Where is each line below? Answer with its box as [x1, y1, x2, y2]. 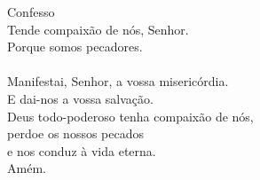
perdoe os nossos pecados [7, 124, 145, 143]
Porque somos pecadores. [7, 37, 143, 56]
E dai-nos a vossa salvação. [7, 89, 154, 107]
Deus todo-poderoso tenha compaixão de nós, [7, 106, 254, 125]
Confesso [7, 3, 55, 20]
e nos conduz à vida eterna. [7, 141, 156, 160]
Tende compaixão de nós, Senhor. [7, 20, 189, 38]
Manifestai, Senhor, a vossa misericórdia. [7, 72, 229, 90]
